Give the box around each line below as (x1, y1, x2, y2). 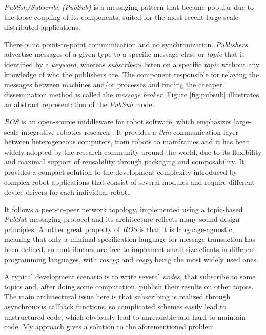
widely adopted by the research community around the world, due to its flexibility (4, 146, 262, 157)
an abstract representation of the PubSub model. (4, 99, 156, 110)
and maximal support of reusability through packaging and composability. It (4, 156, 244, 167)
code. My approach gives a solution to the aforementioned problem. (4, 321, 216, 332)
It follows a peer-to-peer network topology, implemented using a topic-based (4, 203, 243, 214)
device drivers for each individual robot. (4, 186, 130, 197)
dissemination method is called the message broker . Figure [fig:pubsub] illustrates (4, 89, 259, 99)
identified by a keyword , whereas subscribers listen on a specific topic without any (4, 58, 260, 69)
